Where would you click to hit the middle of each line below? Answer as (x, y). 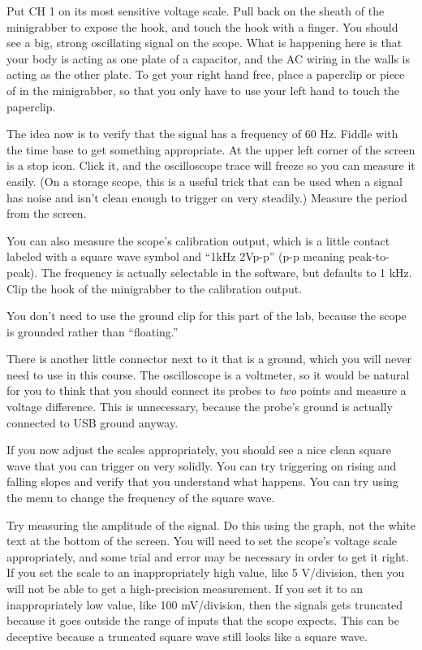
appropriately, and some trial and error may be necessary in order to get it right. (208, 556)
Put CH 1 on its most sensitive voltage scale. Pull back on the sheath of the (196, 11)
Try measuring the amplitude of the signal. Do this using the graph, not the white (211, 524)
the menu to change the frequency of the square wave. (141, 498)
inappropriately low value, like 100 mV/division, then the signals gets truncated (205, 604)
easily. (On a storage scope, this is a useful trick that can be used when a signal (205, 181)
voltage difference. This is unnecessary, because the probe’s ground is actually (200, 407)
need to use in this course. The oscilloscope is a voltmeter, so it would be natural (208, 374)
